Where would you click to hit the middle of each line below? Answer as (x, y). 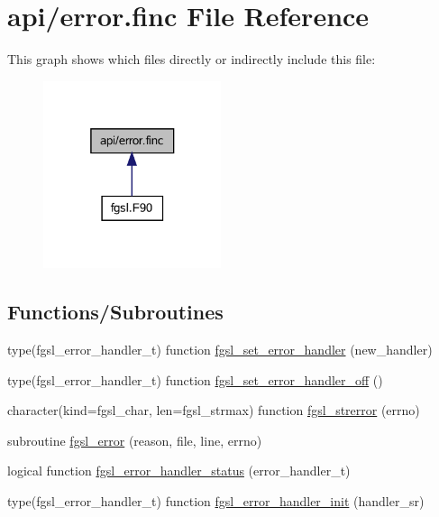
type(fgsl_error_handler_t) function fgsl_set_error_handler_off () (195, 379)
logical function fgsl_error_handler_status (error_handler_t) (179, 471)
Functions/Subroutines (115, 312)
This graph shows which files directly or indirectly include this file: (192, 59)
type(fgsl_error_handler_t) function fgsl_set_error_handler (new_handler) (220, 350)
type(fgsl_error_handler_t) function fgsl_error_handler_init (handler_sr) (216, 501)
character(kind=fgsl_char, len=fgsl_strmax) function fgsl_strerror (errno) (214, 410)
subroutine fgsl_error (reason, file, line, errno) (135, 440)
